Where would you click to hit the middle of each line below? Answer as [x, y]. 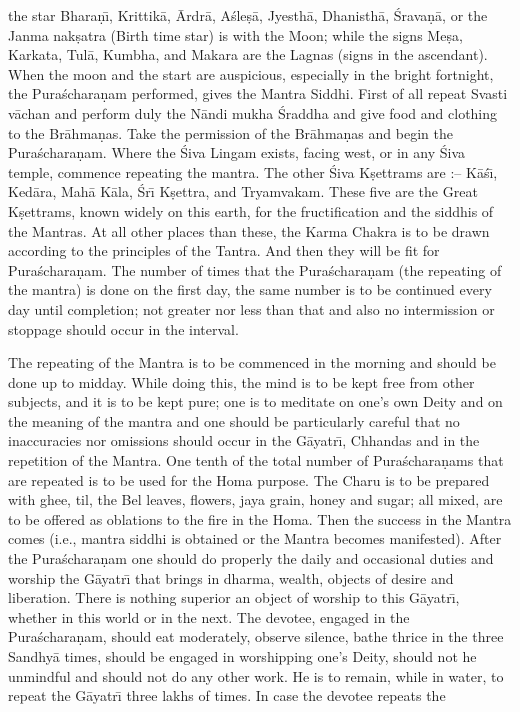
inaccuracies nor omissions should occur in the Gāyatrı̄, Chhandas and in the [244, 440]
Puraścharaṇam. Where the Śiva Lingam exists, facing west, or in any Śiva [237, 152]
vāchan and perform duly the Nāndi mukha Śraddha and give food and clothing [253, 112]
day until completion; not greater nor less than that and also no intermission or [251, 308]
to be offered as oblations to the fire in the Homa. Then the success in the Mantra [260, 518]
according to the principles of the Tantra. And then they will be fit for [224, 250]
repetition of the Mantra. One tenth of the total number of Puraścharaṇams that [256, 460]
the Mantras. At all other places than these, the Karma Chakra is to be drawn [249, 230]
